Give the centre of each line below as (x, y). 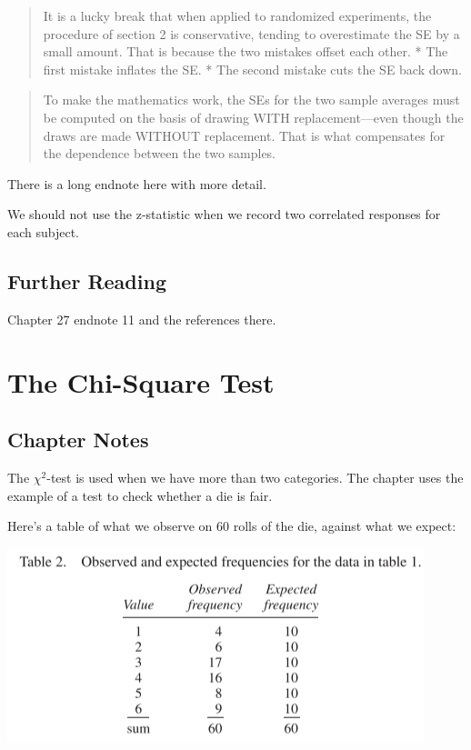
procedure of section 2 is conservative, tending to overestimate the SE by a (251, 33)
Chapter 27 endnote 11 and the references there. (142, 319)
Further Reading (87, 280)
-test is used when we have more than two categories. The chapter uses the (255, 477)
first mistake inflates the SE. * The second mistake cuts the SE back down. (252, 69)
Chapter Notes (78, 440)
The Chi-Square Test (141, 381)
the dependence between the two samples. (160, 153)
